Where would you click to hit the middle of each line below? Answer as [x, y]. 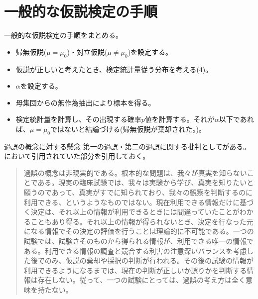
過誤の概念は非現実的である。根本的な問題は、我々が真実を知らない [135, 172]
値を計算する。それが [180, 119]
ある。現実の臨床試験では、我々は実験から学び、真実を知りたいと [146, 182]
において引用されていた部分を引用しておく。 [77, 156]
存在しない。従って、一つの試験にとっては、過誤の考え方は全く [141, 280]
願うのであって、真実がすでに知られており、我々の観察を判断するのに [138, 192]
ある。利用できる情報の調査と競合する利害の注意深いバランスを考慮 [135, 250]
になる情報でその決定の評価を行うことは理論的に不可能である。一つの [139, 231]
